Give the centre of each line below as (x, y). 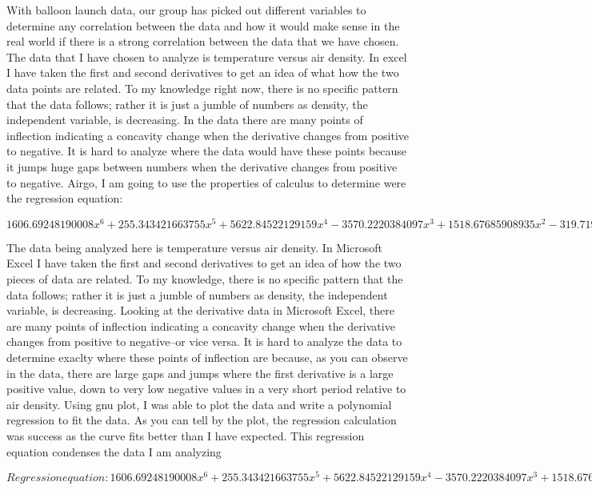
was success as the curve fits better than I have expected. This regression (186, 435)
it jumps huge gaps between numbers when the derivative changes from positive (202, 166)
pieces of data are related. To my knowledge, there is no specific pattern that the (205, 278)
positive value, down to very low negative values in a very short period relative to (206, 389)
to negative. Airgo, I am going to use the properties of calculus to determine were (206, 182)
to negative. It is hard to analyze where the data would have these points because (207, 151)
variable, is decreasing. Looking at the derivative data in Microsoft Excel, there (200, 310)
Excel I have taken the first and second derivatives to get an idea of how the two (204, 263)
